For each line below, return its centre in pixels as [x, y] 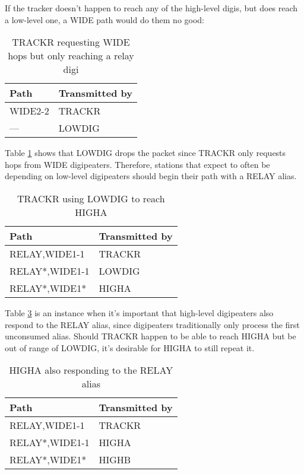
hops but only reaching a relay [71, 56]
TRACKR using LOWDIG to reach [91, 198]
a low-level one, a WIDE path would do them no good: [104, 19]
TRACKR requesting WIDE [71, 42]
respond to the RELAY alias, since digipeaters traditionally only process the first [152, 324]
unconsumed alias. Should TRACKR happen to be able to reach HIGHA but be [151, 336]
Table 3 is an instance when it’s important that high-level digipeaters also [139, 312]
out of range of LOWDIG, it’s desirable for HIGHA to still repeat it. [130, 347]
